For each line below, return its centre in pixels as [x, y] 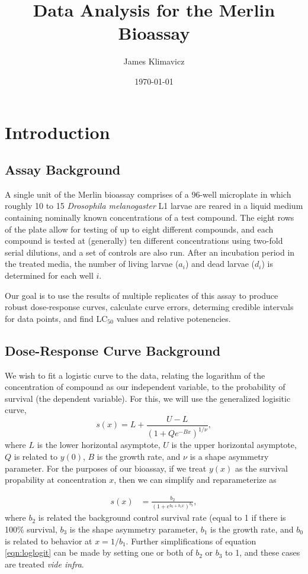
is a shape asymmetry [229, 456]
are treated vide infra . [44, 564]
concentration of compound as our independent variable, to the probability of [145, 387]
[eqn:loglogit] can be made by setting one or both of [99, 552]
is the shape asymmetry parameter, [134, 529]
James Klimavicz [154, 61]
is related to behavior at [49, 541]
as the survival [261, 468]
